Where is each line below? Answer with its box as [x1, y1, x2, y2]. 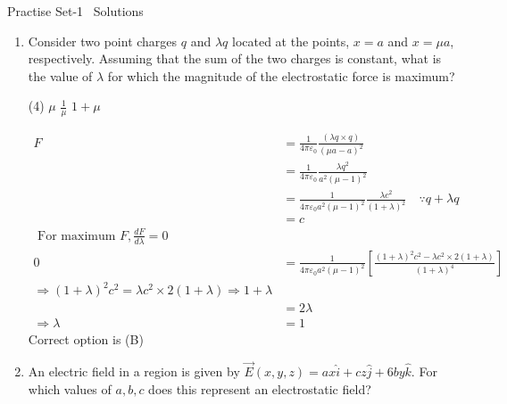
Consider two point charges [28, 31, 178, 50]
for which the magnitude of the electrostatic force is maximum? [107, 66, 455, 85]
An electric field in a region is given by [28, 362, 240, 380]
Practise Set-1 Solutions [7, 2, 144, 20]
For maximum [37, 229, 116, 243]
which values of [28, 379, 112, 398]
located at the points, [231, 31, 350, 50]
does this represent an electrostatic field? [148, 379, 371, 398]
